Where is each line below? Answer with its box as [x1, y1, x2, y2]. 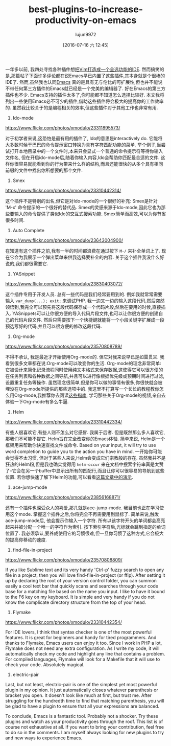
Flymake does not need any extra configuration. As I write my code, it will [5, 645, 160, 651]
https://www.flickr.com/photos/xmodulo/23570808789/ [5, 343, 123, 349]
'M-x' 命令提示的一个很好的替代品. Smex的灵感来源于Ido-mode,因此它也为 [5, 204, 162, 210]
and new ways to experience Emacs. [5, 735, 83, 741]
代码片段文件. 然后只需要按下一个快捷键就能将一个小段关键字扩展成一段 [14, 317, 164, 323]
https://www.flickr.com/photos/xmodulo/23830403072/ [5, 280, 123, 287]
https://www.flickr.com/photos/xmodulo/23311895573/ [5, 124, 120, 131]
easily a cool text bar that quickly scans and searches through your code [5, 583, 159, 589]
